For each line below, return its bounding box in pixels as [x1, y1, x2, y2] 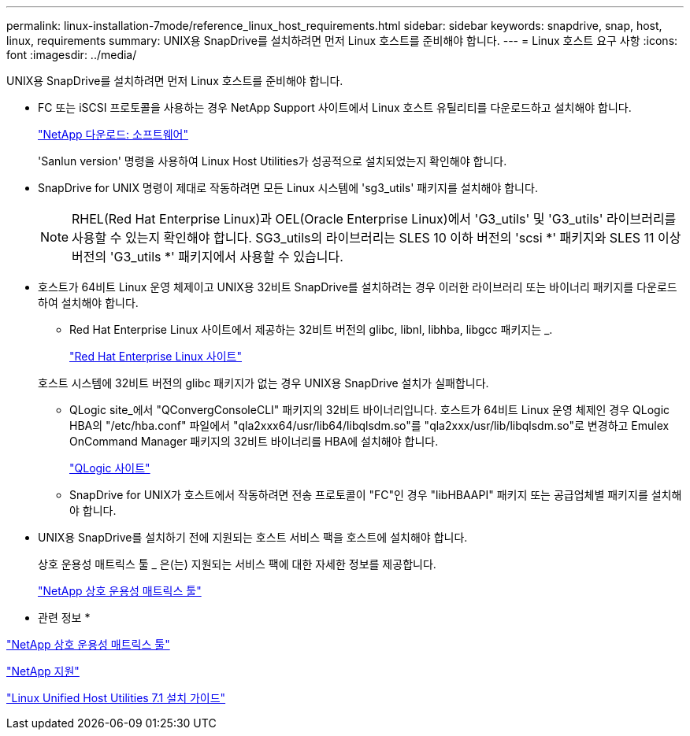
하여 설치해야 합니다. [38, 296, 139, 309]
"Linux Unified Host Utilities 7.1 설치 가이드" [6, 691, 226, 705]
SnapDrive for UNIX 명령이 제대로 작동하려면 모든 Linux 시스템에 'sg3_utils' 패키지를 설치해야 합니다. [38, 181, 538, 194]
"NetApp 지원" [6, 664, 80, 678]
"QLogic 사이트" [69, 461, 150, 475]
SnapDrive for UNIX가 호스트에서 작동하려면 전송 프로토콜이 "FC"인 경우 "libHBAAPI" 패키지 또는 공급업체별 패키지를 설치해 [69, 488, 682, 501]
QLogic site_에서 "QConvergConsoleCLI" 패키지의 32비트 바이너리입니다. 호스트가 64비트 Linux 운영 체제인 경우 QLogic [69, 403, 670, 416]
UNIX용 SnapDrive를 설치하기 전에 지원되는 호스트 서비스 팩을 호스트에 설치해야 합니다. [38, 531, 468, 544]
